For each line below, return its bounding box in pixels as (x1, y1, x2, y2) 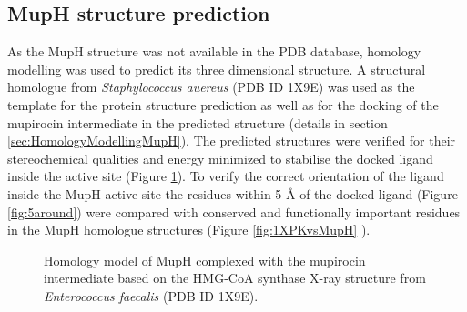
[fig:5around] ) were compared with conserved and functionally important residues (7, 202, 461, 221)
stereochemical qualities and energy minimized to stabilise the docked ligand (7, 148, 433, 167)
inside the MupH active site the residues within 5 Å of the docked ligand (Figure (7, 184, 458, 203)
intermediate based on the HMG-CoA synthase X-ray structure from (44, 268, 426, 287)
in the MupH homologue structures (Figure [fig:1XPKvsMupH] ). (7, 220, 371, 239)
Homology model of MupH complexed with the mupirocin (44, 250, 366, 269)
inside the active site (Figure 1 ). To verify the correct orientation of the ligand (7, 166, 444, 186)
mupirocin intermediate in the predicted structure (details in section (7, 113, 388, 132)
